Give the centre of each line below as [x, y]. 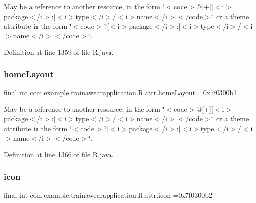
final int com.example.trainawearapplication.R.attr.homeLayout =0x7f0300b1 [121, 92]
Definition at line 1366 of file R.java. [59, 154]
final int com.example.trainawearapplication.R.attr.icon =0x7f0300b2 [108, 194]
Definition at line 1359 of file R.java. [59, 52]
